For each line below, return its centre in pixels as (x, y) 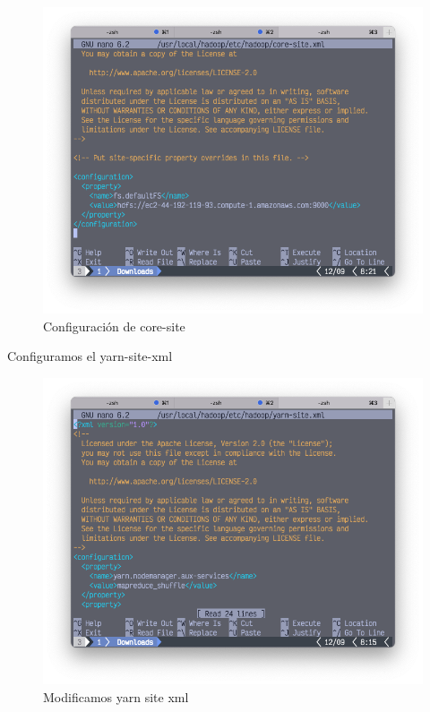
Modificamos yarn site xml (116, 696)
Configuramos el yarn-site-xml (90, 356)
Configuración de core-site (114, 326)
